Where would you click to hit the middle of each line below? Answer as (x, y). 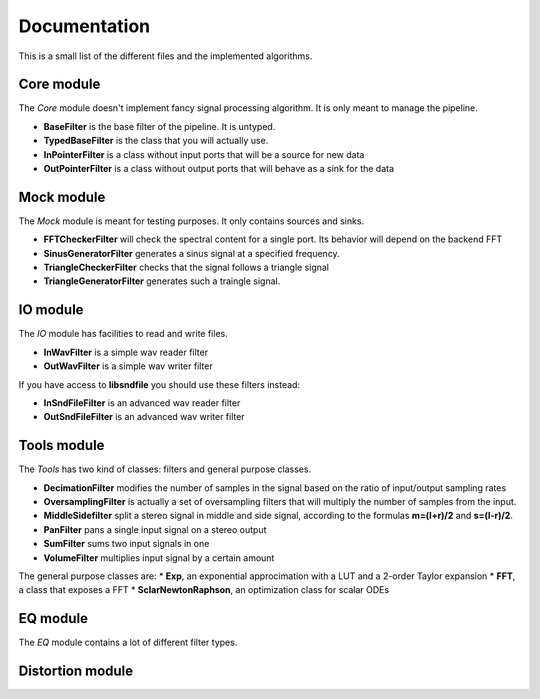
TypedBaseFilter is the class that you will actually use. (156, 141)
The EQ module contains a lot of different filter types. (128, 642)
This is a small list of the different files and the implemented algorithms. (165, 56)
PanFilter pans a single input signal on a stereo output (155, 529)
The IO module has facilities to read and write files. (123, 334)
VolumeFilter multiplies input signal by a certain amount (159, 557)
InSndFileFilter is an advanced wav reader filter (142, 402)
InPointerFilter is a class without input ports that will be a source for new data (204, 154)
